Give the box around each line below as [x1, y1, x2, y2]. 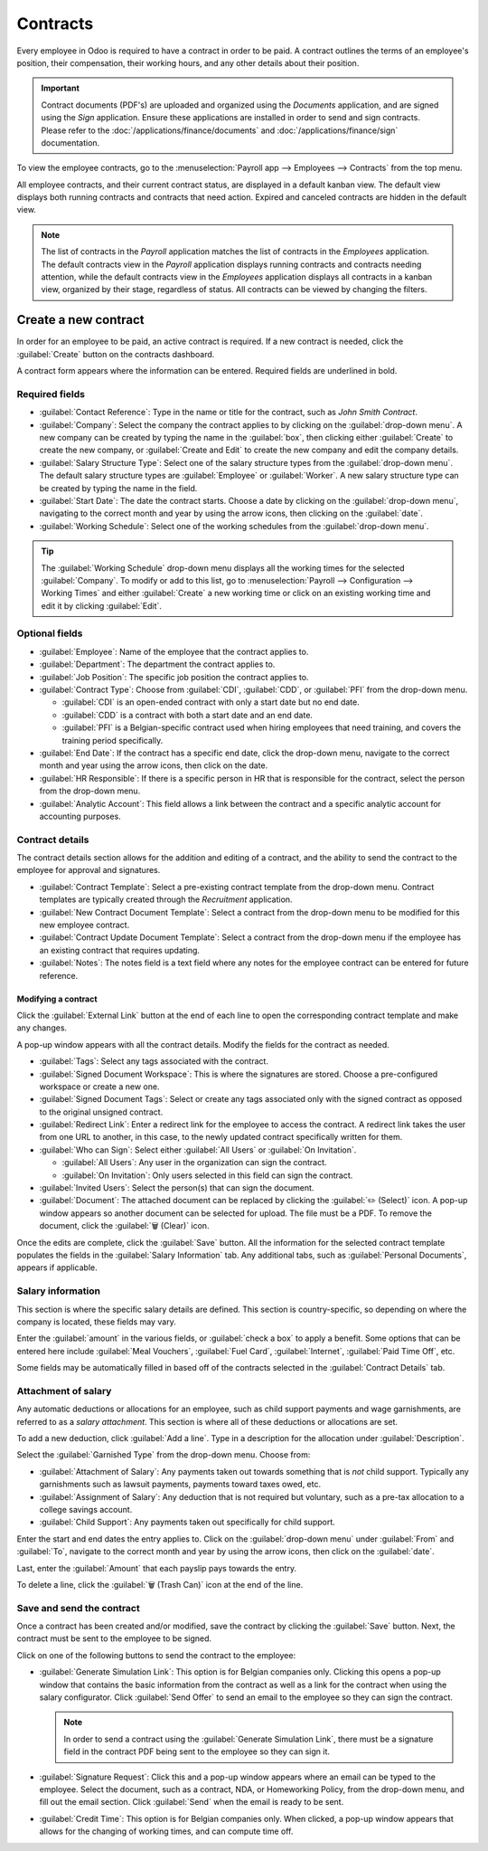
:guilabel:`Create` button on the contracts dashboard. [16, 348, 215, 359]
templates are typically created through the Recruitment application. [39, 894, 293, 905]
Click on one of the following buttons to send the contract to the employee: [16, 1649, 296, 1660]
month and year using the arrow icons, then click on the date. [39, 760, 268, 771]
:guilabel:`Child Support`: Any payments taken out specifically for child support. [39, 1516, 336, 1528]
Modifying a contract [16, 993, 99, 1004]
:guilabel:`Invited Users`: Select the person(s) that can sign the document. [39, 1182, 314, 1193]
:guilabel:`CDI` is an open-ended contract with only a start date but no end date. [61, 697, 361, 707]
